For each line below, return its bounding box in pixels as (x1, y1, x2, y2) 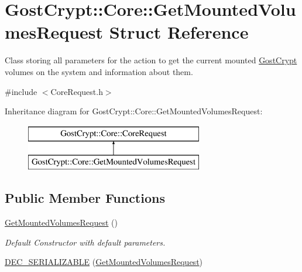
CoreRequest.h (50, 85, 103, 97)
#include (5, 85, 37, 97)
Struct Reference (109, 20, 249, 44)
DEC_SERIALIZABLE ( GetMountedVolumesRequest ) (5, 256, 203, 268)
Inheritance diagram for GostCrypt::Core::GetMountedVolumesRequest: (5, 105, 263, 117)
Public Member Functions (5, 189, 165, 207)
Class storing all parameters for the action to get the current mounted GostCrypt (5, 54, 297, 66)
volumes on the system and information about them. (5, 65, 193, 77)
